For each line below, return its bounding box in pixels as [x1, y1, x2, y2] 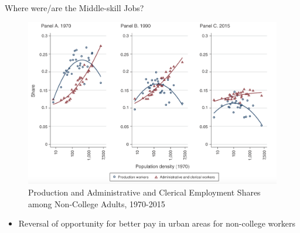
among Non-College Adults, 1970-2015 [28, 197, 165, 210]
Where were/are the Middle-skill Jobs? [5, 2, 144, 13]
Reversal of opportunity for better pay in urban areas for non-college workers [18, 217, 295, 229]
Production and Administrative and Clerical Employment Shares [28, 186, 261, 198]
